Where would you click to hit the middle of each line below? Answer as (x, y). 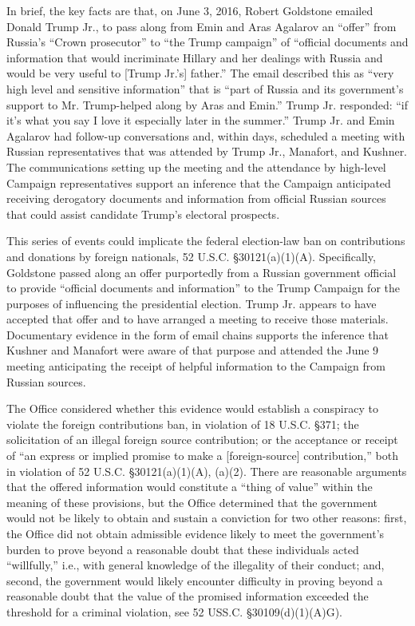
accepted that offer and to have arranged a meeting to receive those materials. (198, 319)
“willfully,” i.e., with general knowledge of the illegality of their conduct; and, (196, 565)
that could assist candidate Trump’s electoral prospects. (143, 214)
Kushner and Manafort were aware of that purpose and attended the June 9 (193, 350)
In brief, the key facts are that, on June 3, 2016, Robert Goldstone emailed (190, 10)
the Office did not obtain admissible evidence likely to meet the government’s (196, 533)
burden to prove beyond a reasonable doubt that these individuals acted (183, 549)
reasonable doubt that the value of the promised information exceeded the (188, 596)
